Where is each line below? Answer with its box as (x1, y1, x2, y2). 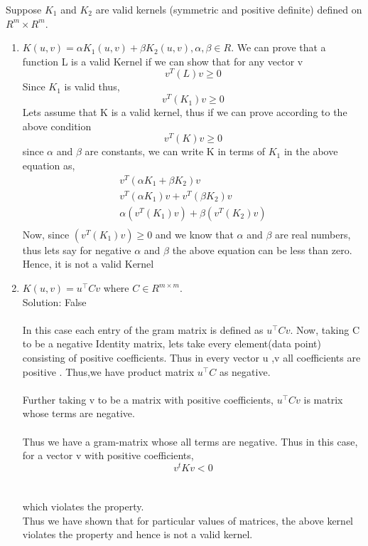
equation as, (22, 157, 75, 172)
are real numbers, (275, 226, 351, 241)
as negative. (219, 364, 271, 379)
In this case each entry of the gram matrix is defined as (22, 322, 264, 337)
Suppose (6, 2, 42, 16)
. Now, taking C (290, 322, 360, 337)
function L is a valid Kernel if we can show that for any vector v (22, 53, 303, 68)
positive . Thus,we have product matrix (22, 364, 195, 379)
